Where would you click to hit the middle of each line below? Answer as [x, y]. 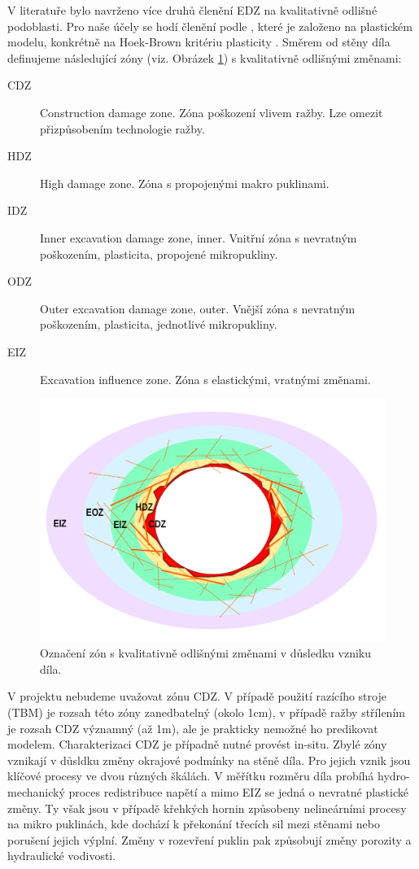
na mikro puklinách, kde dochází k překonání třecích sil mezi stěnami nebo [194, 824]
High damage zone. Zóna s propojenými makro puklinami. [185, 183]
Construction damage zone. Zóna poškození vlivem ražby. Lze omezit [212, 112]
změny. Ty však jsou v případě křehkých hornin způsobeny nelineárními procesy [207, 808]
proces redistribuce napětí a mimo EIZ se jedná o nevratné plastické [238, 791]
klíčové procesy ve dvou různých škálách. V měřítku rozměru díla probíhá [191, 776]
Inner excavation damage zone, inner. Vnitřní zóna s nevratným [199, 237]
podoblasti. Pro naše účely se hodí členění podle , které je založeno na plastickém [210, 26]
